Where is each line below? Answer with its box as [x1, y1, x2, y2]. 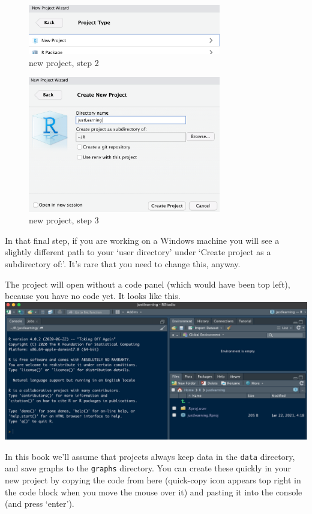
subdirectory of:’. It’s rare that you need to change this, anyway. [5, 258, 241, 270]
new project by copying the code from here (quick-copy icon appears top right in [5, 474, 301, 486]
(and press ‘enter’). [5, 497, 74, 510]
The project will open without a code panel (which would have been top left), [5, 277, 290, 290]
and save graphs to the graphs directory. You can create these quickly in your [5, 462, 291, 474]
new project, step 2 [29, 56, 99, 68]
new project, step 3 [29, 214, 99, 226]
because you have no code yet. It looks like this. [5, 289, 181, 302]
